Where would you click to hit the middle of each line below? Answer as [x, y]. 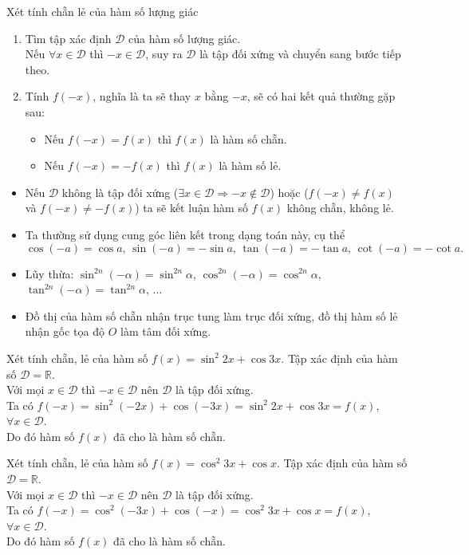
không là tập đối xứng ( [120, 192]
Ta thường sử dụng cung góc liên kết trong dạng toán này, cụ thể [185, 234]
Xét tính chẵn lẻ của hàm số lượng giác [102, 11]
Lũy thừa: [49, 273]
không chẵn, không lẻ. [340, 208]
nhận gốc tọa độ [65, 331]
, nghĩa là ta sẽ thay [142, 96]
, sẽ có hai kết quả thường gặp [321, 96]
